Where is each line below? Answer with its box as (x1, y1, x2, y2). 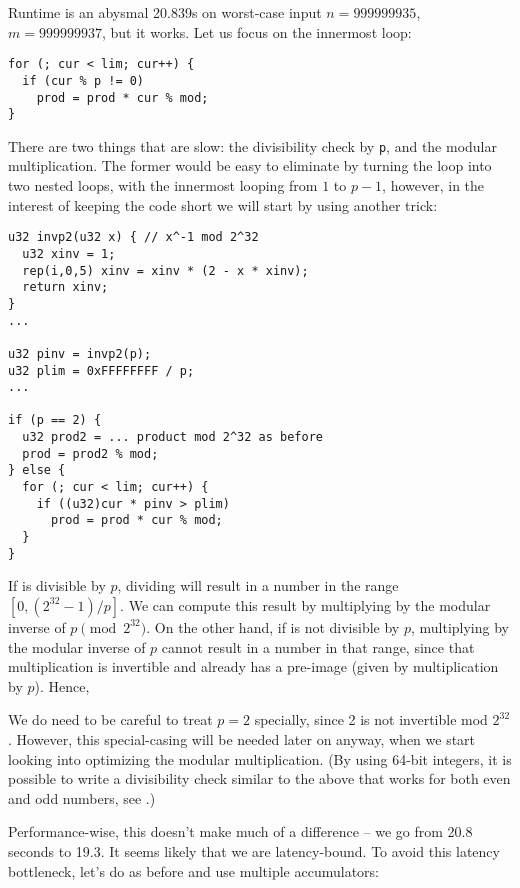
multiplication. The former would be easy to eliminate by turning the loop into (8, 155, 492, 176)
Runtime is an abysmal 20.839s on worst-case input (8, 2, 322, 22)
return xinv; (22, 280, 109, 295)
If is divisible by (8, 575, 106, 596)
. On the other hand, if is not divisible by (146, 616, 400, 637)
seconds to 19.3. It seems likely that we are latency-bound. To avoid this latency (8, 840, 500, 861)
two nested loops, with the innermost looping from (8, 175, 318, 196)
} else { (8, 463, 66, 478)
